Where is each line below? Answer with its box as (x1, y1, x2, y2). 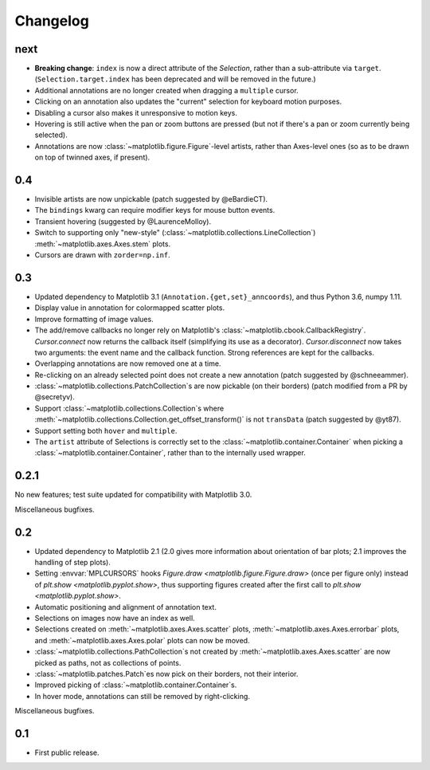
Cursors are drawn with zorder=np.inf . (34, 250, 170, 260)
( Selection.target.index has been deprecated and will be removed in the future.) (34, 74, 316, 84)
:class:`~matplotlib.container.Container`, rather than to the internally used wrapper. (34, 448, 306, 458)
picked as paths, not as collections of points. (34, 658, 182, 667)
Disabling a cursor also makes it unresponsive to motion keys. (34, 108, 238, 117)
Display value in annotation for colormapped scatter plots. (34, 303, 225, 312)
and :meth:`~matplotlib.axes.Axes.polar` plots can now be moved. (34, 635, 250, 645)
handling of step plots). (34, 558, 111, 568)
